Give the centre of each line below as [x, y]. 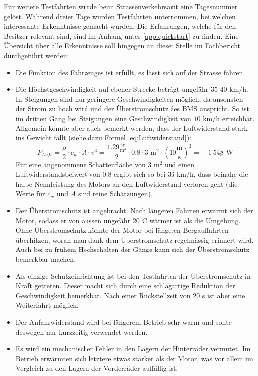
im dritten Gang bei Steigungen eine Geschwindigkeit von [103, 118]
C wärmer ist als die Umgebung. [191, 220]
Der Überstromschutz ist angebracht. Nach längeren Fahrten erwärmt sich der [134, 210]
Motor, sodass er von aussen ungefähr [73, 220]
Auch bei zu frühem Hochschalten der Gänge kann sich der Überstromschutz [132, 249]
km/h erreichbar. [229, 118]
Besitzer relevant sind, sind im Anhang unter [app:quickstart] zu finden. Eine [121, 36]
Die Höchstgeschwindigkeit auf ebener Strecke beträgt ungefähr [112, 89]
